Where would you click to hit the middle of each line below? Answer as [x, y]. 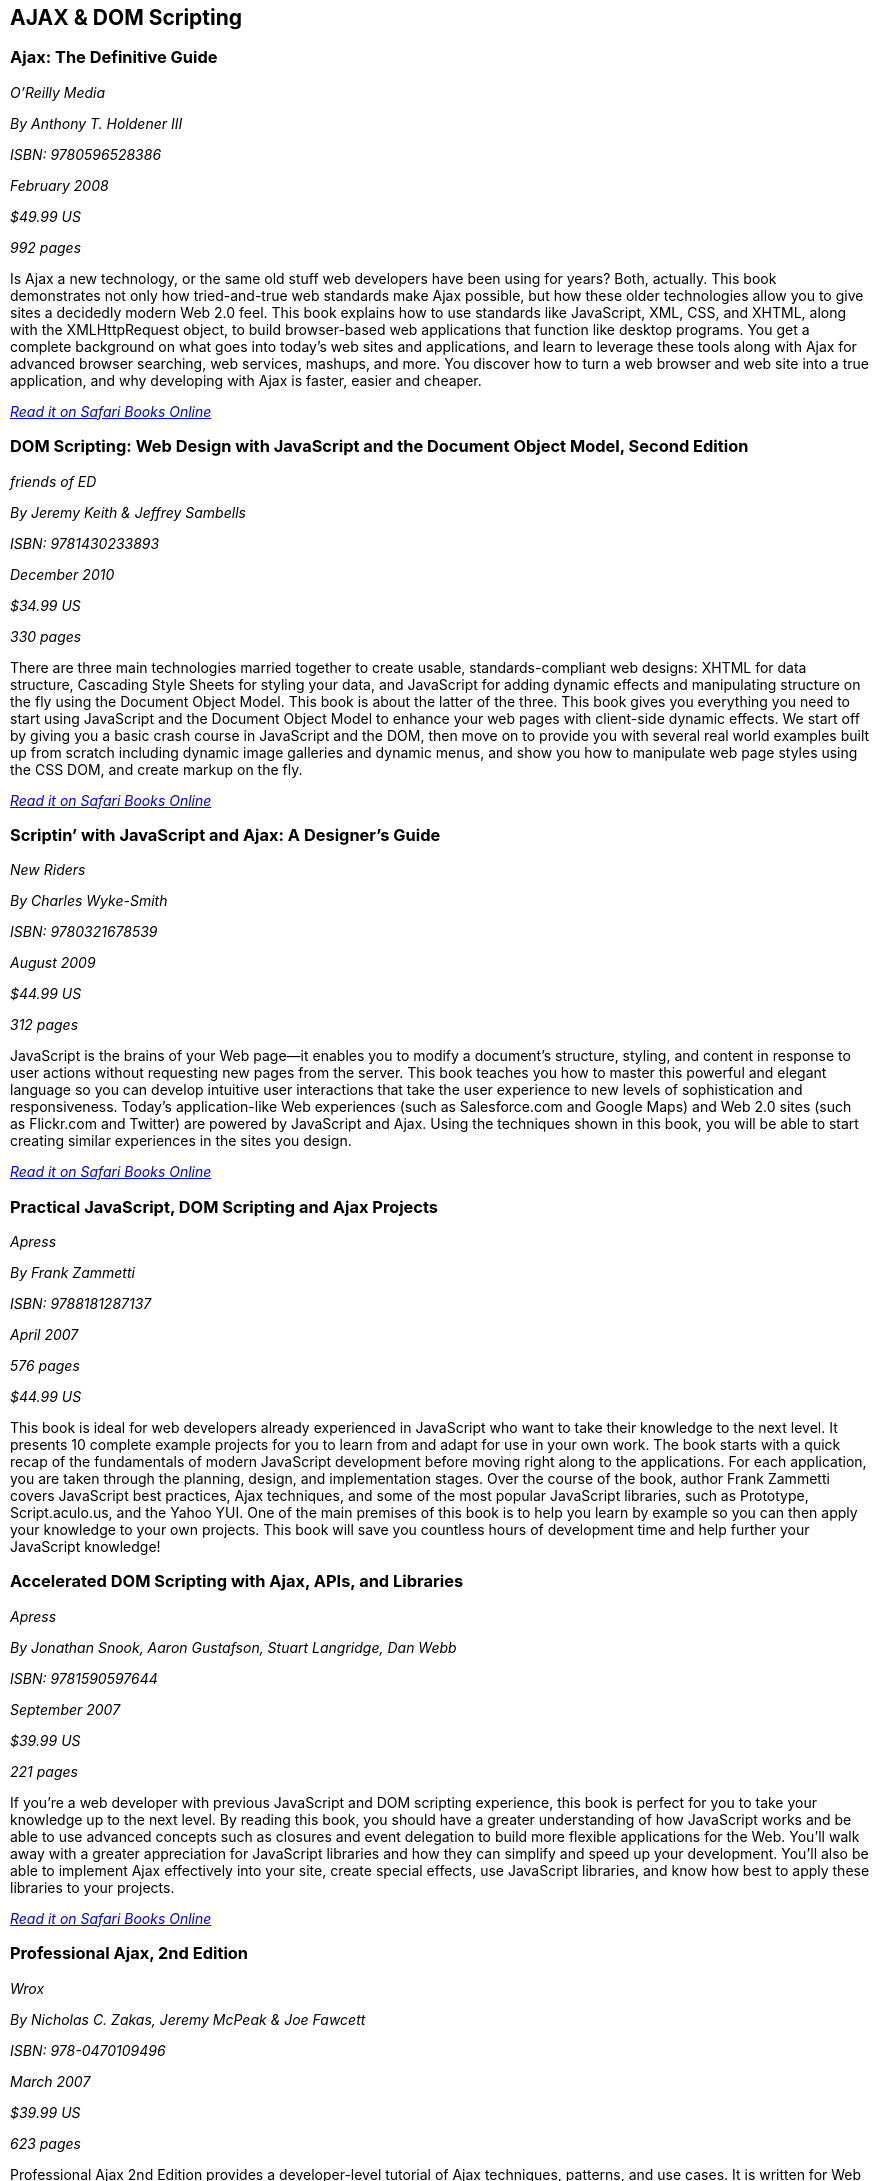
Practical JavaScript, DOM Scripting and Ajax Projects [224, 1206]
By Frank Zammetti [72, 1273]
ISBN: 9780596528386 [86, 154]
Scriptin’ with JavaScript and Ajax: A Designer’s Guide [225, 834]
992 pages [46, 247]
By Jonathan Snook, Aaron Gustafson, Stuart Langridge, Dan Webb [233, 1647]
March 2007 [50, 2081]
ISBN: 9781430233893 [85, 543]
